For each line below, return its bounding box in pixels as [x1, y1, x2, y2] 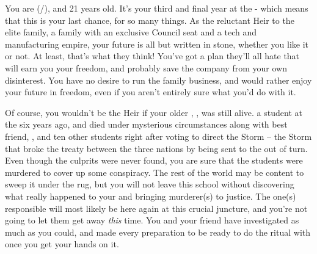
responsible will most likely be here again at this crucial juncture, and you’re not [5, 201, 308, 214]
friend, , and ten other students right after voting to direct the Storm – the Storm [5, 129, 312, 142]
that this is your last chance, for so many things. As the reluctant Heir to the [5, 13, 294, 26]
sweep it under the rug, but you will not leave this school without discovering [5, 178, 294, 191]
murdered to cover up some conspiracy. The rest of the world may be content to [5, 165, 304, 178]
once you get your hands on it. [5, 238, 119, 250]
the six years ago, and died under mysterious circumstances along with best [5, 118, 288, 131]
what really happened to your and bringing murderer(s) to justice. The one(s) [5, 189, 296, 202]
